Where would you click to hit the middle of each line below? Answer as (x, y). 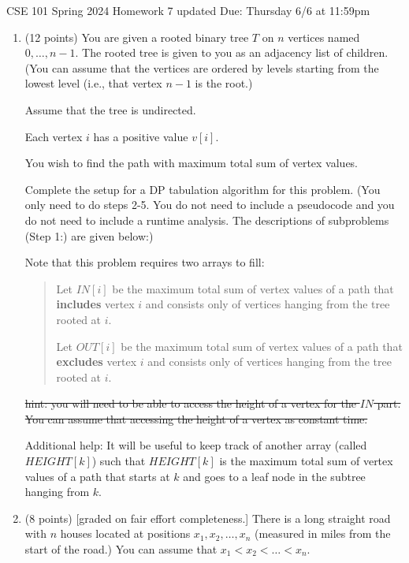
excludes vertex (97, 362)
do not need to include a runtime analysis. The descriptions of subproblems (207, 220)
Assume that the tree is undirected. (110, 109)
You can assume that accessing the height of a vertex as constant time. (196, 418)
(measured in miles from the (323, 533)
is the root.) (224, 83)
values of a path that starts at (97, 476)
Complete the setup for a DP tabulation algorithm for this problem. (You (203, 189)
